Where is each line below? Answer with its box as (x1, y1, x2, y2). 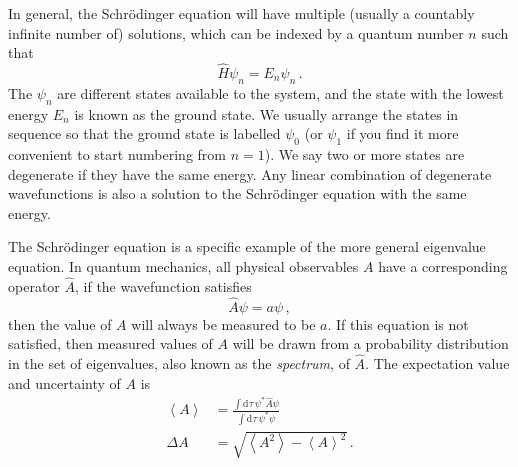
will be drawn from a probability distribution (232, 333, 509, 354)
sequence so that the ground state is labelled (8, 123, 281, 144)
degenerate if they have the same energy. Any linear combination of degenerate (8, 163, 492, 184)
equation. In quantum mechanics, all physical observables (8, 255, 359, 276)
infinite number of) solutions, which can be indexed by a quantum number (8, 22, 464, 43)
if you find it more (346, 123, 459, 144)
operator (8, 275, 60, 296)
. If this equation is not (327, 313, 469, 334)
